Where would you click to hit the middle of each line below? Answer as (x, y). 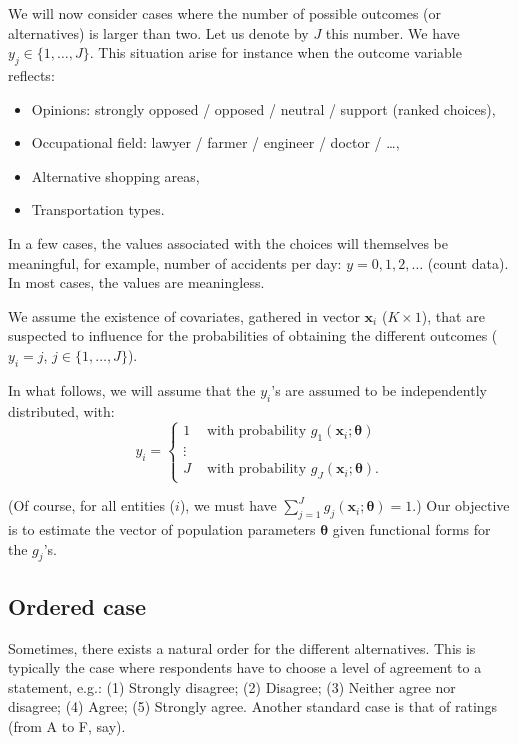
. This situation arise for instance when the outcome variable (275, 52)
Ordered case (77, 605)
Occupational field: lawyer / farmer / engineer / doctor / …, (215, 142)
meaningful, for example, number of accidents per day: (175, 262)
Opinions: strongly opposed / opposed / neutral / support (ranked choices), (263, 108)
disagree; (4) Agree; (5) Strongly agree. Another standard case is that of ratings (253, 706)
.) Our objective (461, 505)
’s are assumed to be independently (379, 389)
